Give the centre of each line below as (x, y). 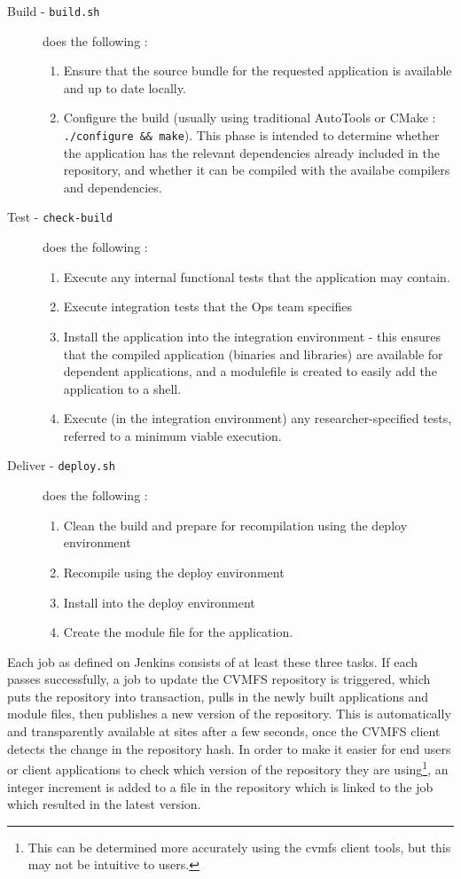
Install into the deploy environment (159, 602)
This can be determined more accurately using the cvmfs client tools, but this (239, 847)
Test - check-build (60, 217)
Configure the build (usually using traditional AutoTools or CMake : (250, 118)
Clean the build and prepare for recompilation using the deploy (235, 525)
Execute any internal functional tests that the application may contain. (257, 276)
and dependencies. (113, 187)
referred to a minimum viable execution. (172, 435)
